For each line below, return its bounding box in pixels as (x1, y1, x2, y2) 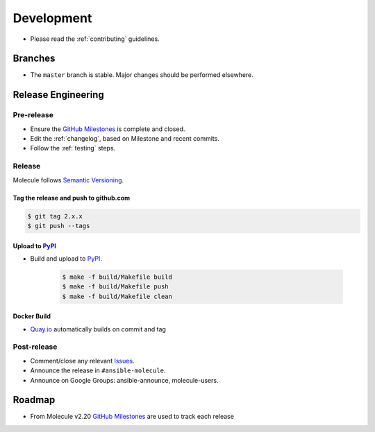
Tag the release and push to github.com (12, 193, 131, 202)
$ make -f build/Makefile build (62, 273, 173, 281)
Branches (12, 53, 56, 64)
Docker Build (12, 312, 51, 320)
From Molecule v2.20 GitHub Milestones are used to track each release (30, 413, 234, 421)
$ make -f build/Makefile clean (62, 292, 173, 300)
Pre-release (12, 110, 54, 120)
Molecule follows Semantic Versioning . (12, 175, 124, 184)
